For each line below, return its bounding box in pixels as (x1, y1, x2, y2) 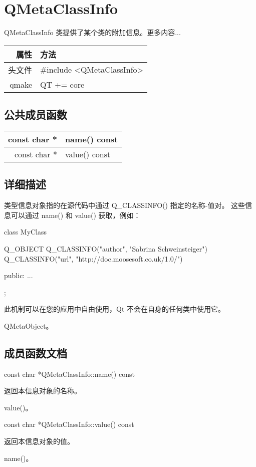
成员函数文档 (4, 345, 67, 360)
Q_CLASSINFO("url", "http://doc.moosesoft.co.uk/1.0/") (4, 253, 183, 264)
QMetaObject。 (4, 320, 53, 331)
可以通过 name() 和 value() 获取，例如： (11, 209, 141, 220)
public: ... (4, 270, 33, 281)
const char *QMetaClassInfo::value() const (4, 419, 134, 429)
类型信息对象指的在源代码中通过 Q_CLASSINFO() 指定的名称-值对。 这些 (4, 200, 245, 210)
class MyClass (4, 226, 47, 237)
